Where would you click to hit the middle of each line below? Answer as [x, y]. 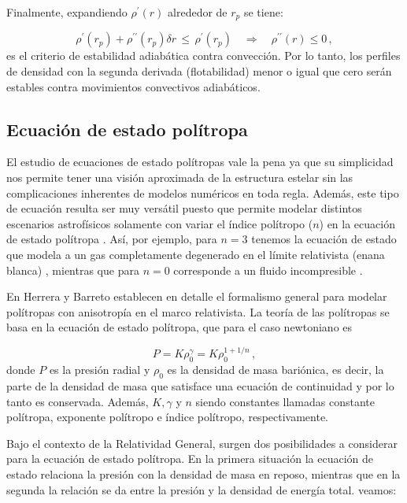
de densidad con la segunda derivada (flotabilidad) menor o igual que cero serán [199, 71]
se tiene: [263, 12]
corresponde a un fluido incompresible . [268, 270]
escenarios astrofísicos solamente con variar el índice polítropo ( [160, 223]
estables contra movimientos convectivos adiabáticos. [133, 86]
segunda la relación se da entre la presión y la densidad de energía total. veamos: [202, 489]
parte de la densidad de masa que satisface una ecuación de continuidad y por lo [200, 386]
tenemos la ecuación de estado [324, 239]
